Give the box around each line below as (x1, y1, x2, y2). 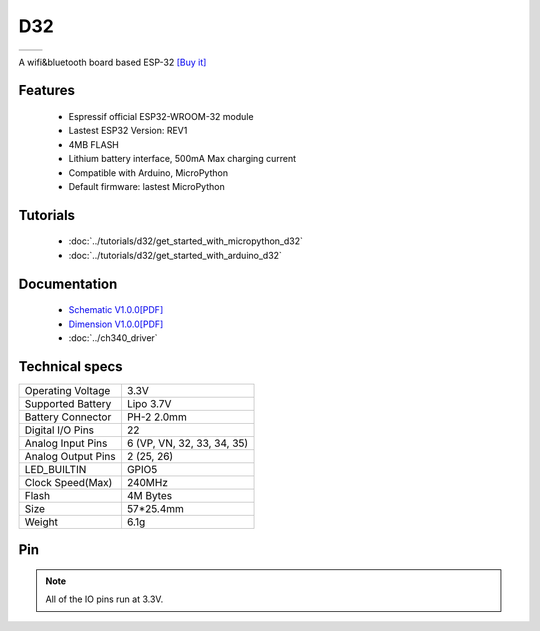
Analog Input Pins (24, 436, 108, 450)
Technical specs (18, 358, 124, 375)
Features (18, 82, 75, 99)
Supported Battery (24, 396, 112, 410)
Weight (24, 515, 59, 529)
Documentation (18, 275, 118, 292)
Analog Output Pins (24, 449, 116, 463)
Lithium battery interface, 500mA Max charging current (68, 153, 297, 165)
